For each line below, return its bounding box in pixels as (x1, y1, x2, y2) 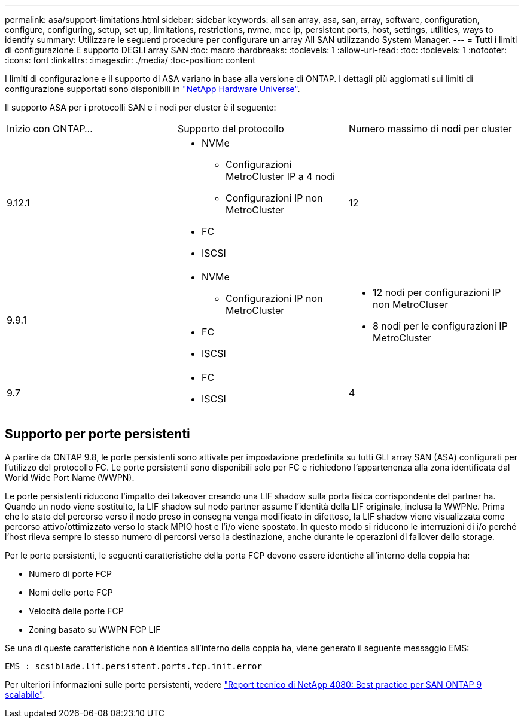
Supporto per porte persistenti (5, 426, 190, 442)
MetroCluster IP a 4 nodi (225, 170, 335, 182)
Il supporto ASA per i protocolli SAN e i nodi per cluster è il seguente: (5, 102, 276, 112)
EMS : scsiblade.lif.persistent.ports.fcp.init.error (5, 661, 262, 671)
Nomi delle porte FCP (29, 587, 113, 597)
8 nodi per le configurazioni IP (372, 320, 508, 332)
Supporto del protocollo (177, 123, 284, 135)
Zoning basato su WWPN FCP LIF (29, 624, 161, 634)
